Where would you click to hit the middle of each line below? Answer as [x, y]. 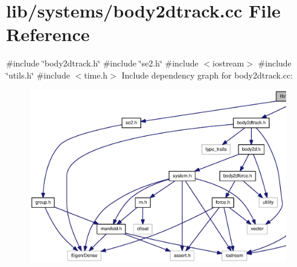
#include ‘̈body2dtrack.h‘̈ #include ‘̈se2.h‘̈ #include [102, 63]
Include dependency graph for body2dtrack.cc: [207, 75]
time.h [96, 75]
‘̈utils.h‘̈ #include [38, 75]
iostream [228, 63]
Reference [48, 34]
